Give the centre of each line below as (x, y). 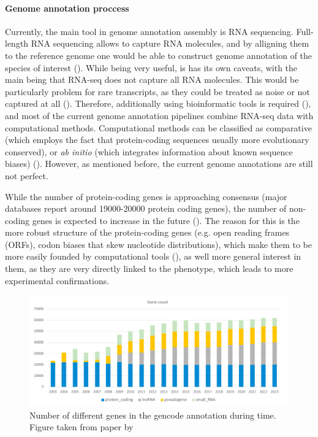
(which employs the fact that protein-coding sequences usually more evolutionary (157, 140)
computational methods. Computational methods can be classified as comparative (158, 127)
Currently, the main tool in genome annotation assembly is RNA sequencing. (149, 31)
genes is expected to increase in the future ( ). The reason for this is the (166, 220)
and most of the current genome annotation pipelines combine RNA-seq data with (159, 115)
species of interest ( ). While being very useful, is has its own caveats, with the (151, 67)
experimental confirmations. (57, 280)
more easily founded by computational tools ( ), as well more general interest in (153, 256)
